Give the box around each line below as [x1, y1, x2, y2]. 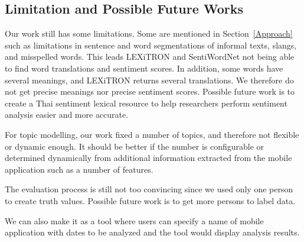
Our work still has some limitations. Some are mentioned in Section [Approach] [5, 27, 293, 40]
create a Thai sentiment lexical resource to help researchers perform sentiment [5, 96, 287, 109]
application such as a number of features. [5, 163, 153, 175]
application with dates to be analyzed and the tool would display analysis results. [5, 226, 300, 238]
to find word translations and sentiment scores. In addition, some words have [5, 62, 283, 74]
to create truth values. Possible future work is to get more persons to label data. [5, 194, 296, 206]
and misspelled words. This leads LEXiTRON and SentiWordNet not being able [5, 50, 295, 63]
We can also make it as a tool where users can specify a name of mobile [5, 214, 264, 227]
